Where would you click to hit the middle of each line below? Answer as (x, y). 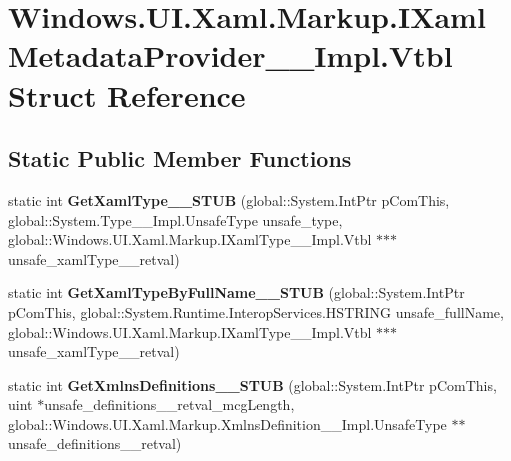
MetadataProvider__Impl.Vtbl (230, 55)
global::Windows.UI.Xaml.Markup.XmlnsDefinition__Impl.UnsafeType (227, 423)
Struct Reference (127, 94)
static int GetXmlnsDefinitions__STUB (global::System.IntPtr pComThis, (252, 384)
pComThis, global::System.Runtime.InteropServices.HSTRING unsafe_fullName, (256, 311)
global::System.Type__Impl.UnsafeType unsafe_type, (175, 219)
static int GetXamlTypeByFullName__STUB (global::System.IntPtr (236, 292)
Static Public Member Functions (180, 158)
